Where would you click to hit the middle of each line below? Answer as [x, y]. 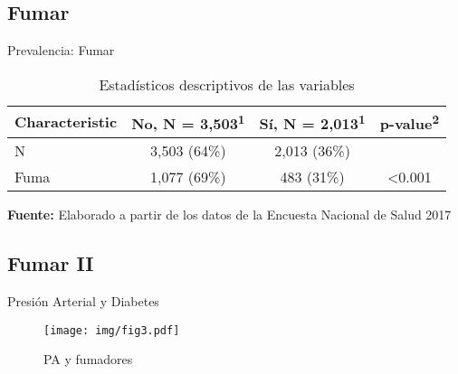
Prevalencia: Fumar [61, 50]
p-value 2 [410, 122]
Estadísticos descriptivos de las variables [227, 84]
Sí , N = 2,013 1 [312, 122]
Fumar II [51, 263]
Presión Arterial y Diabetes [83, 300]
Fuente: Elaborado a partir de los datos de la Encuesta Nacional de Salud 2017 [229, 215]
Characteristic [66, 122]
